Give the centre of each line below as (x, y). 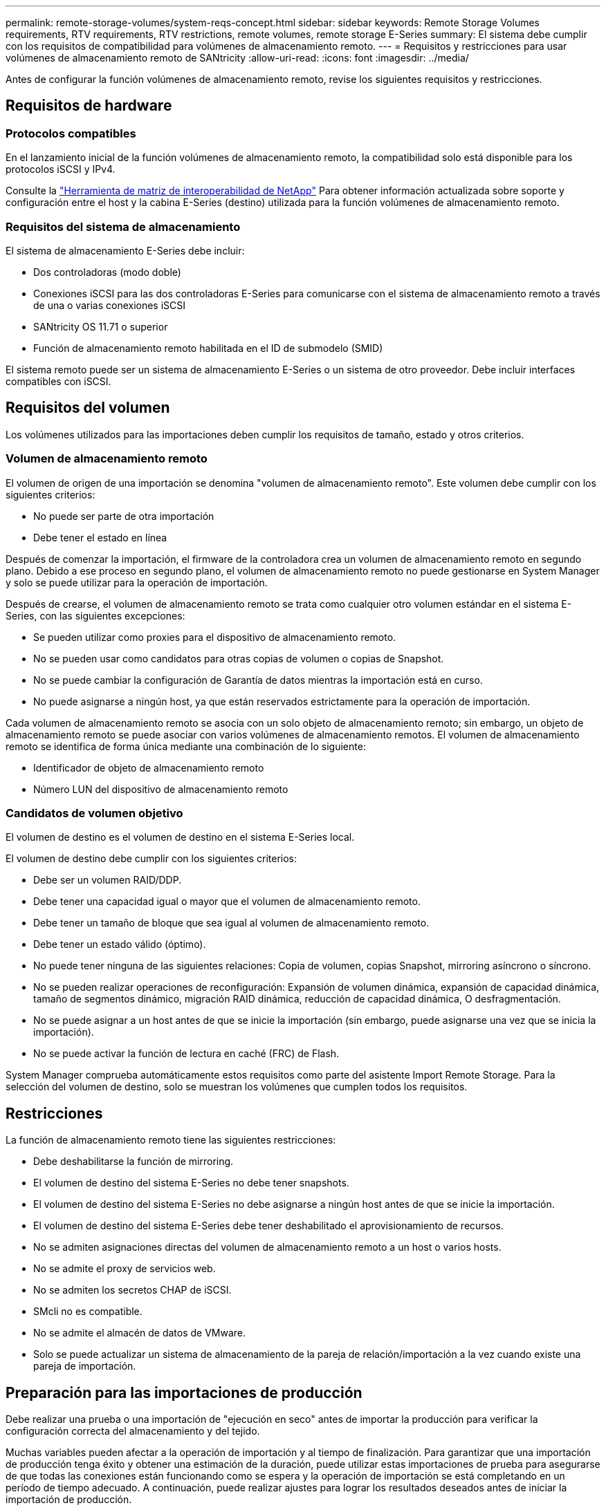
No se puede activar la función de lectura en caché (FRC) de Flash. (186, 1054)
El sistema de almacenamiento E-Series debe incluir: (125, 250)
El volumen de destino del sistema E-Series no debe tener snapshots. (191, 1183)
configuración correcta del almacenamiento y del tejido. (133, 1431)
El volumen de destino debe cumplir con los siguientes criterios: (151, 859)
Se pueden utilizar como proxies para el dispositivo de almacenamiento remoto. (215, 637)
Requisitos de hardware (89, 106)
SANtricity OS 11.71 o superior (101, 326)
